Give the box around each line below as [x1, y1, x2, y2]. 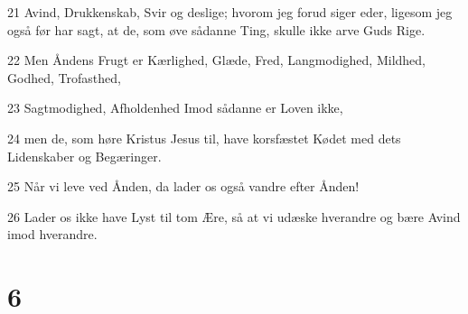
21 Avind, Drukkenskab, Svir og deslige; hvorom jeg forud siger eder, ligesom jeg [7, 3, 453, 21]
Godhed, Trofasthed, [7, 68, 121, 87]
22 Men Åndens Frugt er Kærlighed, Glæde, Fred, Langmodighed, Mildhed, [7, 51, 426, 69]
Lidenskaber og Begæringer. [7, 146, 162, 165]
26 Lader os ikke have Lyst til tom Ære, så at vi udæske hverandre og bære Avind [7, 207, 461, 226]
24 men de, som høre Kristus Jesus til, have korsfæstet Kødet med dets [7, 128, 401, 147]
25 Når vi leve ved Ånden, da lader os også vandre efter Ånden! [7, 177, 360, 196]
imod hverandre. [7, 225, 98, 244]
